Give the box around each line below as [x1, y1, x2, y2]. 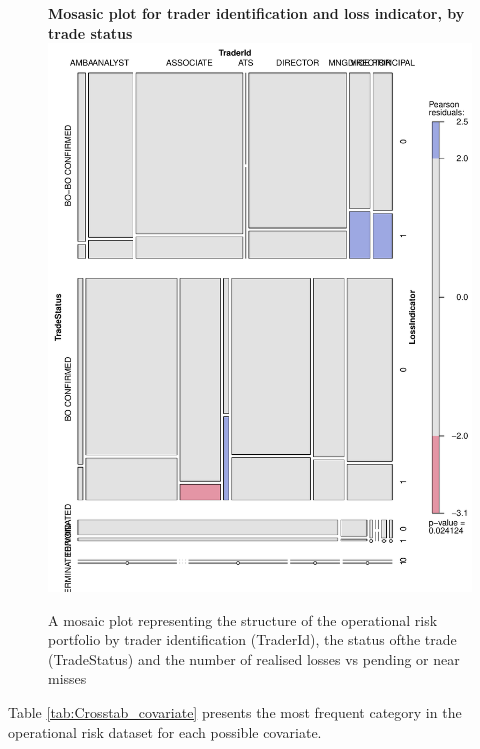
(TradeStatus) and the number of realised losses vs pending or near [48, 648, 460, 669]
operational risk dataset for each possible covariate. [8, 721, 322, 742]
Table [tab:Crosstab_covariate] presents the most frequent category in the [8, 702, 462, 723]
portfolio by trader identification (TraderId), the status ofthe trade [48, 629, 457, 650]
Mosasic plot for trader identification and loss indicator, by [48, 3, 465, 23]
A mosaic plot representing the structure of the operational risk [48, 609, 438, 630]
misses [48, 668, 87, 689]
